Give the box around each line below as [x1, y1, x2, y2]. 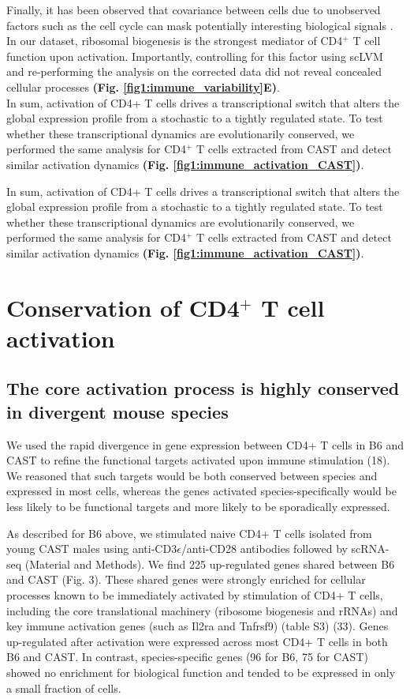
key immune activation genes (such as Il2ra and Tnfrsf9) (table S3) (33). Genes [6, 618, 389, 634]
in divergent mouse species [6, 399, 229, 423]
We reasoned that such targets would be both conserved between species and [6, 467, 378, 483]
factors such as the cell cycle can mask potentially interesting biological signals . [6, 17, 393, 33]
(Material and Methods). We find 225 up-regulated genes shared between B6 [24, 555, 395, 572]
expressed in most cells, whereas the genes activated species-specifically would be [6, 483, 397, 499]
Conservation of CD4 [6, 291, 240, 323]
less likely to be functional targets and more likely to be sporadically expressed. [6, 498, 390, 515]
